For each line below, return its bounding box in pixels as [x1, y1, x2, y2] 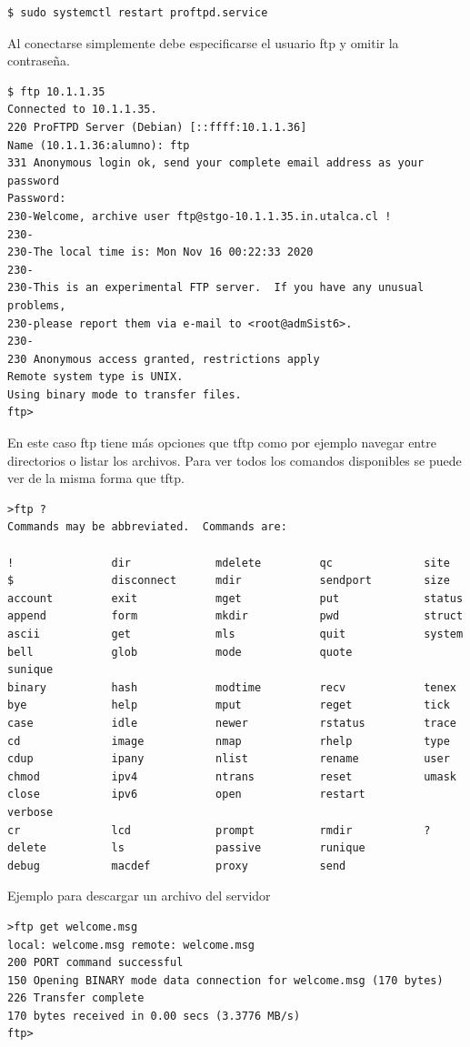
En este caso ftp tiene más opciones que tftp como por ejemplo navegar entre [7, 433, 436, 452]
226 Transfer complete [7, 992, 145, 1005]
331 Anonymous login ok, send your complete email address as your [7, 156, 425, 170]
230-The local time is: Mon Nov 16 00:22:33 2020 [7, 246, 314, 259]
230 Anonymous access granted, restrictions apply [7, 352, 320, 366]
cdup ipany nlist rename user [7, 752, 450, 766]
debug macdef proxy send [7, 859, 346, 872]
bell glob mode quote [7, 645, 353, 659]
